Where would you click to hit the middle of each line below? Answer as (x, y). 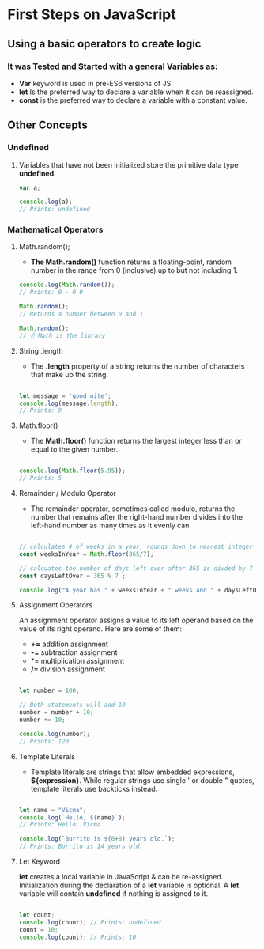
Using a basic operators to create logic (104, 44)
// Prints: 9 (40, 410)
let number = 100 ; (49, 691)
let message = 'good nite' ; (65, 396)
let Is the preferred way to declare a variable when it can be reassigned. (136, 92)
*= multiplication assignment (77, 661)
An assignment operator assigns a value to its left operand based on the (136, 620)
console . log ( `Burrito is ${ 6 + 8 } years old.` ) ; (97, 839)
